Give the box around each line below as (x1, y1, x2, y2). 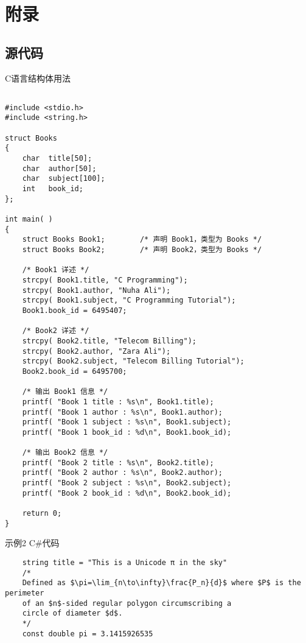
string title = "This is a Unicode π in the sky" (22, 558, 228, 567)
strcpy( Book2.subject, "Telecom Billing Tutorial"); (22, 357, 245, 366)
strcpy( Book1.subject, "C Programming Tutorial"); (22, 296, 236, 305)
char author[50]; (22, 164, 97, 173)
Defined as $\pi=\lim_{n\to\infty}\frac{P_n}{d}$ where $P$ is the (22, 578, 301, 588)
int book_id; (22, 184, 83, 194)
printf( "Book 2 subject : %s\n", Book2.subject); (22, 479, 232, 488)
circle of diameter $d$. (22, 609, 123, 618)
